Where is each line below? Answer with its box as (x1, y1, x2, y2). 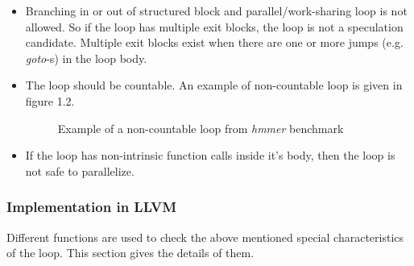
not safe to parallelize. (25, 162, 135, 179)
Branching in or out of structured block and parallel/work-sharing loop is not (25, 2, 408, 19)
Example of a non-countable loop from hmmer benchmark (57, 119, 344, 136)
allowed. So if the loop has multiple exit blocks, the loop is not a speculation (25, 18, 404, 35)
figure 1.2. (25, 92, 75, 109)
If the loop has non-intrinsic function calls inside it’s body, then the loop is (25, 147, 395, 164)
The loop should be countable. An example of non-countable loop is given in (25, 77, 403, 94)
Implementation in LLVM (6, 197, 177, 217)
